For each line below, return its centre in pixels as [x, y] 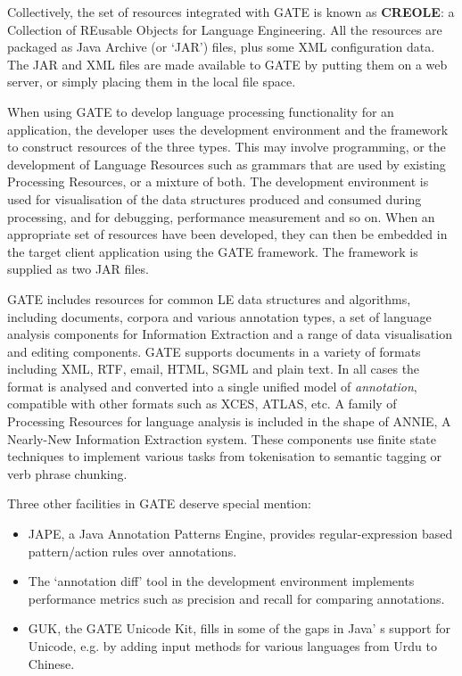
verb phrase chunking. [67, 473]
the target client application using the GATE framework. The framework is [213, 251]
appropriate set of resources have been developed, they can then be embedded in [227, 234]
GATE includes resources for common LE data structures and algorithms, [209, 298]
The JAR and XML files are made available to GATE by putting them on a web [227, 64]
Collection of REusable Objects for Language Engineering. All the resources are [225, 29]
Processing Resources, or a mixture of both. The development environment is [218, 181]
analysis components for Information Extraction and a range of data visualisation [230, 334]
